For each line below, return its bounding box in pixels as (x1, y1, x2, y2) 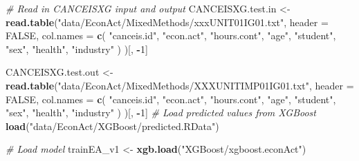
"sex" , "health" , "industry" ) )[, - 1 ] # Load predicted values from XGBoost (6, 105, 316, 120)
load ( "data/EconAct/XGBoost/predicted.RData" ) (6, 118, 219, 133)
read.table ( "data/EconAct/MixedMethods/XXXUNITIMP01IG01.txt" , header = (6, 78, 354, 92)
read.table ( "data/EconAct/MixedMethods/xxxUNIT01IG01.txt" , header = (6, 14, 329, 29)
